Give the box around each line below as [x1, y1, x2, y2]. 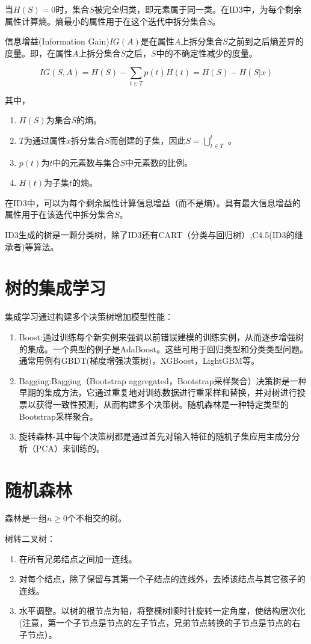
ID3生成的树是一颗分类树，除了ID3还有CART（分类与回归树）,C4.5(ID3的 [5, 228, 295, 241]
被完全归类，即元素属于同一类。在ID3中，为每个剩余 [94, 3, 302, 15]
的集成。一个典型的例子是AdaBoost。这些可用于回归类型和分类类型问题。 [19, 342, 308, 355]
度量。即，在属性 [5, 46, 72, 59]
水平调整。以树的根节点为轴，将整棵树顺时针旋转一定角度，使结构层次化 [19, 604, 306, 617]
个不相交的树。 [67, 512, 127, 524]
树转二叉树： [5, 532, 55, 545]
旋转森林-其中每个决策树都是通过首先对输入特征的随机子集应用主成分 [19, 430, 292, 443]
